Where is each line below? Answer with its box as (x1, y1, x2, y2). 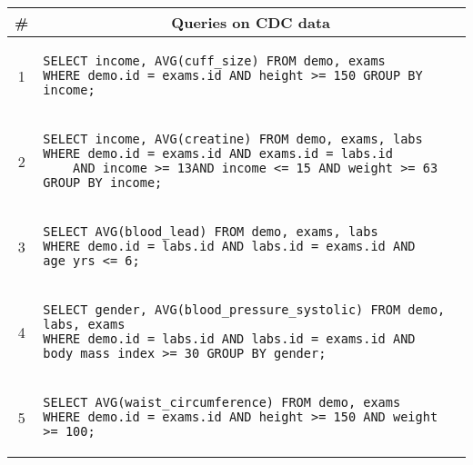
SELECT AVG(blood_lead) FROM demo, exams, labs (43, 224, 378, 239)
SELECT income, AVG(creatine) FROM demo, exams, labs (43, 132, 423, 146)
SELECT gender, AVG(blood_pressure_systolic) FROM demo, (43, 302, 446, 317)
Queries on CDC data (171, 12, 330, 33)
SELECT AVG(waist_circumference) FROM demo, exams (43, 395, 401, 410)
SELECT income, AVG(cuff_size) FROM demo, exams (43, 54, 386, 68)
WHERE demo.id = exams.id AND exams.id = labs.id (43, 146, 393, 161)
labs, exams (43, 317, 126, 331)
